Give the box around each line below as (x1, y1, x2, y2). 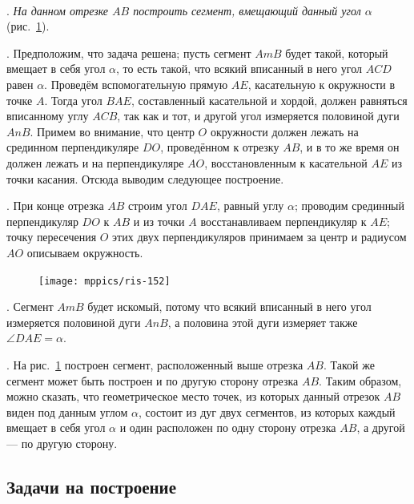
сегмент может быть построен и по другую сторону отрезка (6, 372, 299, 389)
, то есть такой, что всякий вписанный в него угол (116, 60, 362, 77)
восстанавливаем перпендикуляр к (200, 212, 367, 229)
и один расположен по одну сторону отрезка (119, 419, 336, 436)
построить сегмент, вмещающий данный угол (133, 2, 361, 18)
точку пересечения (6, 228, 97, 245)
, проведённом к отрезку (160, 139, 279, 155)
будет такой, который (285, 44, 388, 61)
